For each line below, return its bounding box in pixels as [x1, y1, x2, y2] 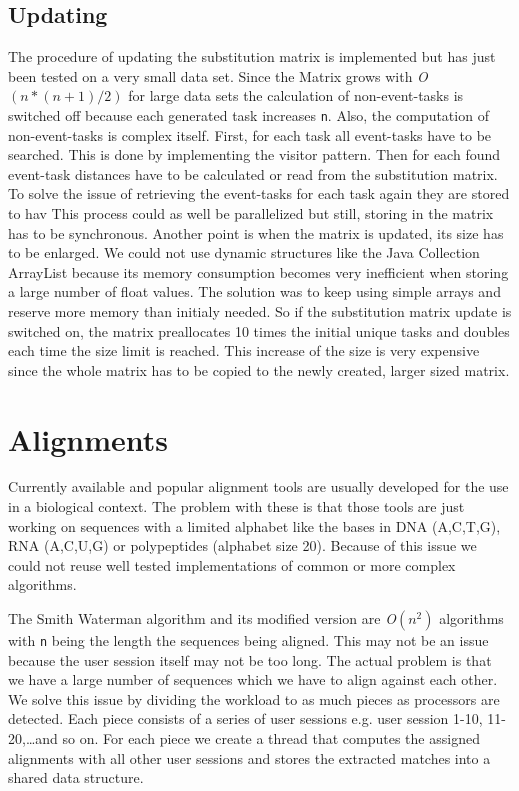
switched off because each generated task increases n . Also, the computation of [8, 104, 489, 125]
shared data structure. [8, 767, 144, 788]
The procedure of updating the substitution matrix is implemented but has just [8, 46, 496, 67]
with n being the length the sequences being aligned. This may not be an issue [8, 630, 489, 651]
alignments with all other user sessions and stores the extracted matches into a [8, 747, 491, 768]
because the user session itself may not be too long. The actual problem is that [8, 649, 492, 670]
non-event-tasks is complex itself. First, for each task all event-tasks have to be [8, 124, 492, 145]
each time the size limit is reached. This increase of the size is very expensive [8, 340, 480, 361]
